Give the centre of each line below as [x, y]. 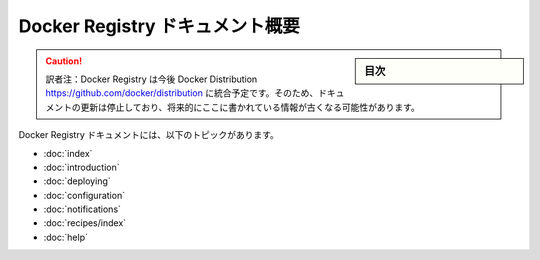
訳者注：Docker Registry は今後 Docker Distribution [151, 79]
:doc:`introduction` [81, 167]
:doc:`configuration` [84, 195]
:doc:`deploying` [77, 181]
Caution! [64, 61]
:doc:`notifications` [82, 209]
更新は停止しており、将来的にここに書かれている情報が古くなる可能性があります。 [250, 107]
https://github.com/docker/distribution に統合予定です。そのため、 [182, 93]
